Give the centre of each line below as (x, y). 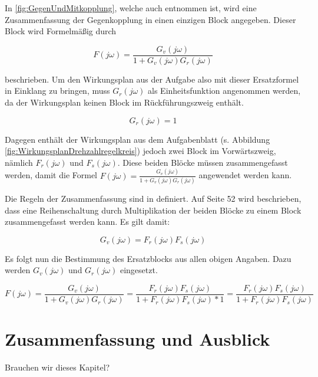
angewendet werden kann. (245, 175)
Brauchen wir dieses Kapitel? (57, 367)
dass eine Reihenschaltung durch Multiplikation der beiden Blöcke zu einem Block (153, 210)
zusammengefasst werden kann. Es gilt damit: (87, 222)
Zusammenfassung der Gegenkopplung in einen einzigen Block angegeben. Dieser (150, 19)
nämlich (19, 162)
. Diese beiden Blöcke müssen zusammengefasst (203, 162)
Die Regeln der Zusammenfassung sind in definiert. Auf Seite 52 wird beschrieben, (153, 199)
